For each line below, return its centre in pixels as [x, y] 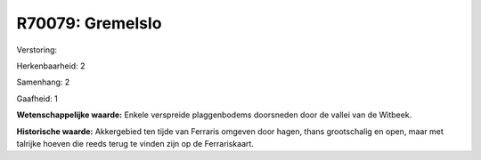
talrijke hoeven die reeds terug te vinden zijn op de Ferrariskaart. [135, 143]
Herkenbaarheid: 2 [51, 66]
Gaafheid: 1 [37, 99]
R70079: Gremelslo [89, 23]
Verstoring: [37, 50]
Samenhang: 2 [43, 82]
